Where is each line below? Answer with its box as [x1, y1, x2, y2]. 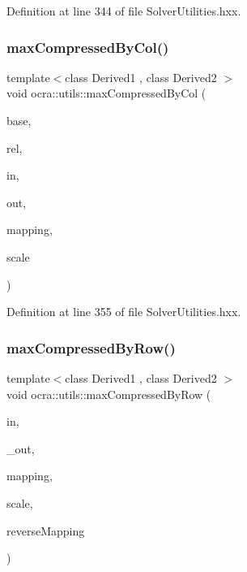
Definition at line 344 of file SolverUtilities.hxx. [6, 2, 241, 19]
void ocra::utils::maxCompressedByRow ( [6, 385, 211, 402]
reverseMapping [6, 522, 85, 539]
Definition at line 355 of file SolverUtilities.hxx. [6, 303, 241, 320]
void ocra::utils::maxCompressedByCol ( [6, 84, 207, 102]
